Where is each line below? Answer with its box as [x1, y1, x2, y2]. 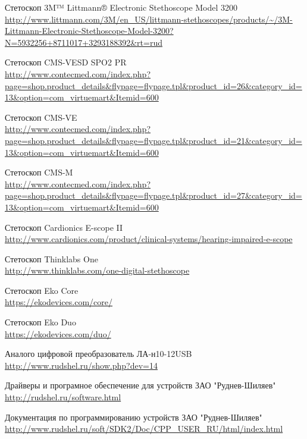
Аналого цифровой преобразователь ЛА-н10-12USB [5, 347, 192, 360]
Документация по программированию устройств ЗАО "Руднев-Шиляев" [5, 410, 262, 423]
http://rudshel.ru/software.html [5, 391, 121, 403]
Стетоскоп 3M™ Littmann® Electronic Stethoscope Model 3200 [5, 1, 238, 13]
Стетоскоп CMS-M [5, 166, 73, 178]
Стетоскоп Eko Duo [5, 316, 76, 328]
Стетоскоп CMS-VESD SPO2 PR [5, 56, 127, 68]
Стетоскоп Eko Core [5, 284, 79, 296]
